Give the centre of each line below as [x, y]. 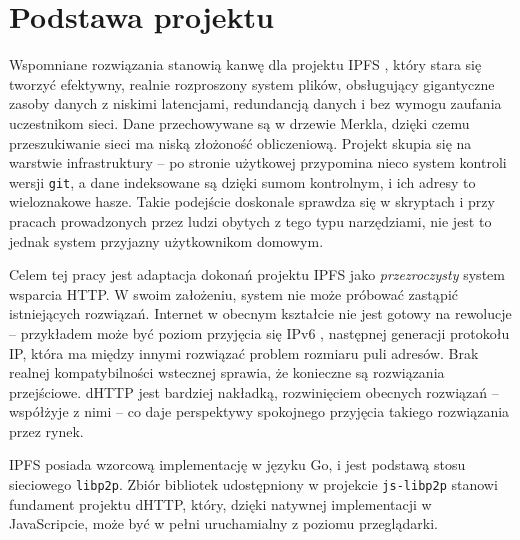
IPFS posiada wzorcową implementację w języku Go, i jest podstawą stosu [237, 464]
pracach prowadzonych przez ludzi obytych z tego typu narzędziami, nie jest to [250, 220]
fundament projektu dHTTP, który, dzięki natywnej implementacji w [220, 503]
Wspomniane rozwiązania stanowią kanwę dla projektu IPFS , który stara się [245, 64]
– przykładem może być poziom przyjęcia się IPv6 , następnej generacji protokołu [259, 332]
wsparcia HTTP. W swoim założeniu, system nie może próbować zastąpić [234, 293]
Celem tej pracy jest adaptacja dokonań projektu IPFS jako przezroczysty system [257, 274]
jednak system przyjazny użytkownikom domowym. [166, 240]
